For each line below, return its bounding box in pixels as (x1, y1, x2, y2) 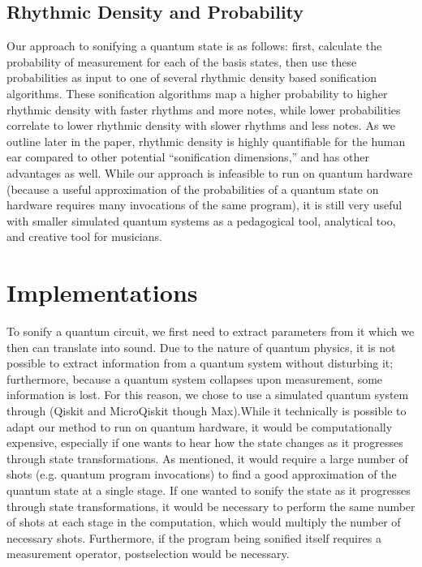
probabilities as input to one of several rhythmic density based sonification (6, 69, 377, 86)
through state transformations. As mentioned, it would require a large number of (6, 449, 408, 466)
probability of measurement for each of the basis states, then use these (6, 53, 357, 70)
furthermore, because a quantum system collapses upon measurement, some (6, 370, 383, 387)
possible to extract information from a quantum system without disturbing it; (6, 354, 394, 372)
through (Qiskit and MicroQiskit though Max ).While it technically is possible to (6, 402, 407, 419)
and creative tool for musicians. (6, 228, 162, 245)
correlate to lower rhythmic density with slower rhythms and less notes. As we (6, 117, 396, 134)
